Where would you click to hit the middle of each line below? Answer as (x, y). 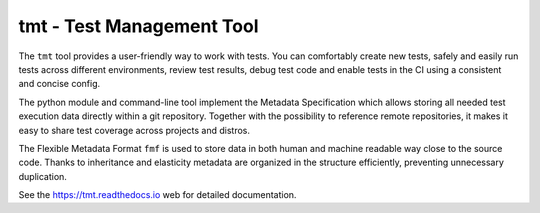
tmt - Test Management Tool (138, 26)
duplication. (42, 176)
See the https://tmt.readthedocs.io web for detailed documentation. (157, 195)
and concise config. (59, 84)
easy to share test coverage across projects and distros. (134, 130)
